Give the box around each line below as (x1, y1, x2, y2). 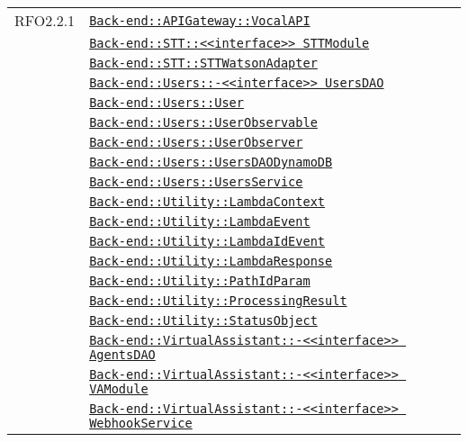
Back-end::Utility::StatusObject (89, 313, 318, 328)
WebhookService (89, 416, 193, 430)
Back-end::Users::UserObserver (89, 135, 303, 149)
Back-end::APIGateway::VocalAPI (89, 13, 310, 28)
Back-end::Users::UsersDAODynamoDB (89, 155, 333, 169)
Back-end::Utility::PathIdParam (89, 274, 310, 288)
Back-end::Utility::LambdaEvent (89, 214, 310, 229)
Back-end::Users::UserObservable (89, 115, 318, 130)
